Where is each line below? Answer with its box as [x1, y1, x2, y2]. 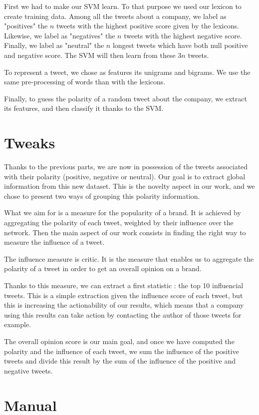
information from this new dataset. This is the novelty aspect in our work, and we [4, 181, 255, 191]
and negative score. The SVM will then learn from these [4, 49, 176, 60]
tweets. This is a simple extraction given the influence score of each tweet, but [4, 290, 243, 300]
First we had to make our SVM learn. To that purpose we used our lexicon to [4, 1, 242, 11]
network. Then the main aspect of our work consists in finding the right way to [4, 227, 246, 237]
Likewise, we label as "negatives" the [4, 30, 115, 40]
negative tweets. [4, 365, 53, 376]
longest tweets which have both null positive [112, 40, 248, 50]
